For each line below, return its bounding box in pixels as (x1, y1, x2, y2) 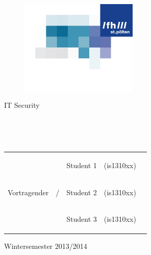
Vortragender (8, 187, 49, 197)
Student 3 (66, 214, 97, 224)
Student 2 (66, 187, 97, 197)
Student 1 (66, 159, 97, 170)
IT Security (4, 100, 40, 110)
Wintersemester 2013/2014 (4, 240, 87, 251)
